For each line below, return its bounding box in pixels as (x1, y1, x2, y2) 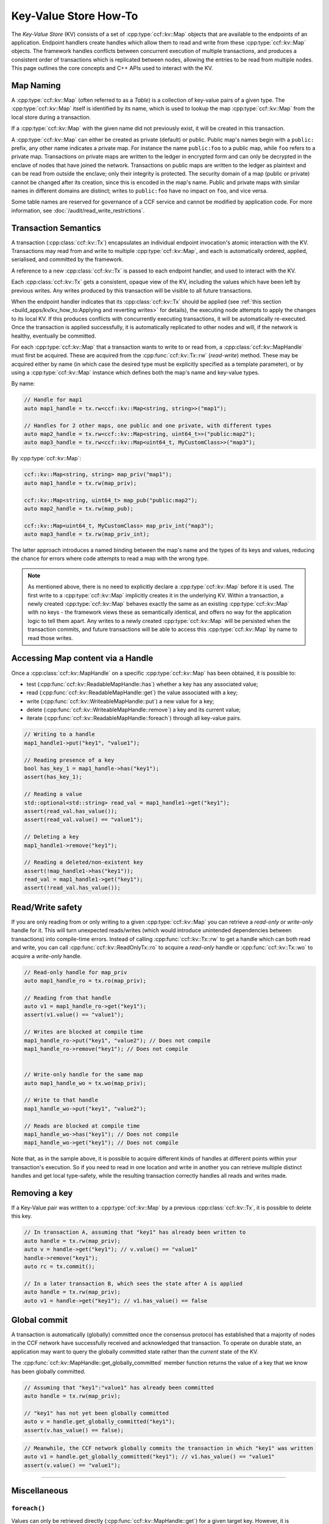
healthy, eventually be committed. (11, 332, 96, 340)
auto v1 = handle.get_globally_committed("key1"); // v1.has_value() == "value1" (24, 1453, 275, 1460)
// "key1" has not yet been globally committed (24, 1409, 169, 1417)
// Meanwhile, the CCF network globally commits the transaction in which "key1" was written (24, 1445, 314, 1452)
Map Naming (11, 80, 61, 91)
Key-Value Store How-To (11, 9, 138, 23)
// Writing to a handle (24, 731, 96, 738)
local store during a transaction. (11, 113, 91, 121)
